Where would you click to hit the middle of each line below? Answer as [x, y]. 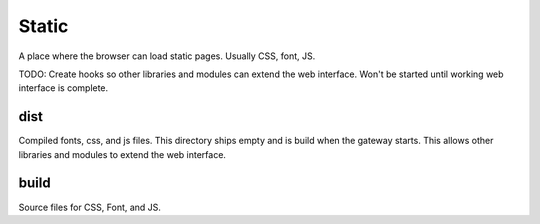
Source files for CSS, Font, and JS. [90, 207]
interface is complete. [63, 88]
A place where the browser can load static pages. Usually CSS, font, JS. [167, 56]
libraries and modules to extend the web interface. [122, 154]
